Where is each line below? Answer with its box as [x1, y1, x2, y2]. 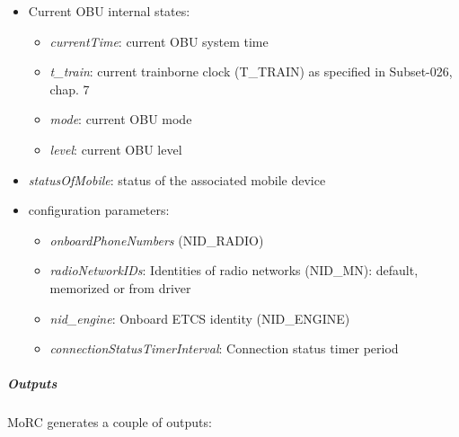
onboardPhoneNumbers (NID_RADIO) [49, 230, 264, 249]
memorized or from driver [49, 278, 191, 297]
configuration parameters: [28, 201, 170, 219]
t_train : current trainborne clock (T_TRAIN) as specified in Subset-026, [49, 62, 453, 81]
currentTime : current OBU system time [49, 31, 269, 50]
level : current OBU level [49, 139, 182, 158]
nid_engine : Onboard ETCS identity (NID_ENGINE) [49, 308, 350, 327]
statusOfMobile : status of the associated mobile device [28, 170, 326, 189]
